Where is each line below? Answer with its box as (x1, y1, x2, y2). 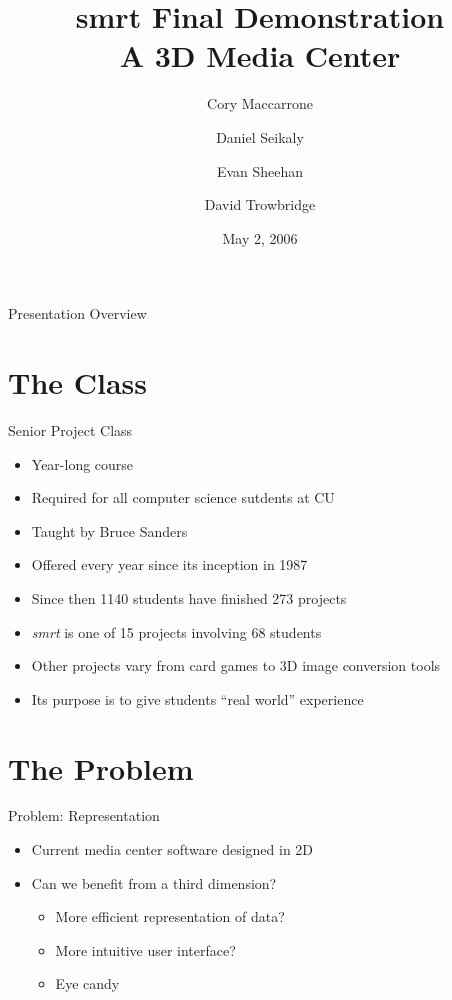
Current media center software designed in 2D (31, 839, 314, 860)
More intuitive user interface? (55, 939, 236, 960)
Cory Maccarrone (207, 93, 313, 114)
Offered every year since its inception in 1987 (31, 554, 308, 575)
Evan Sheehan (216, 160, 304, 181)
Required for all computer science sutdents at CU (31, 487, 335, 508)
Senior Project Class (8, 420, 133, 440)
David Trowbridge (204, 194, 316, 215)
